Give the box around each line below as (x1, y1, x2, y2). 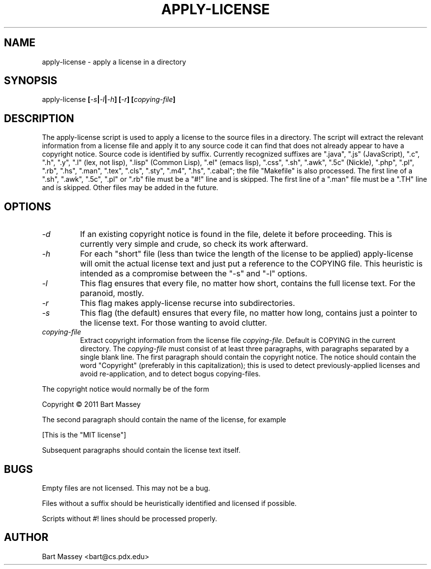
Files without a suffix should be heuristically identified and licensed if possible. (42, 499, 297, 507)
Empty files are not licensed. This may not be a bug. (42, 483, 211, 492)
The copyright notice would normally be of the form (42, 385, 210, 394)
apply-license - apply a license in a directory (42, 57, 186, 66)
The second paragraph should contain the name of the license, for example (42, 415, 286, 424)
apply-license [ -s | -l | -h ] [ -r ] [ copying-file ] (42, 95, 176, 104)
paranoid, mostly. (80, 288, 144, 299)
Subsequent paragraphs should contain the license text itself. (42, 446, 241, 455)
